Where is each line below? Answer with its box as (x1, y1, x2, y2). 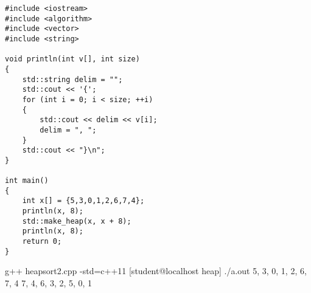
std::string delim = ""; (22, 75, 123, 84)
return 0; (22, 237, 62, 246)
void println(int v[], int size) (5, 55, 140, 64)
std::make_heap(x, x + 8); (22, 216, 131, 226)
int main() (5, 176, 49, 185)
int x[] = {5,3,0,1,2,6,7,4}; (22, 196, 145, 205)
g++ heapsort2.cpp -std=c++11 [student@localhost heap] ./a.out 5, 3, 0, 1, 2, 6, (5, 264, 307, 277)
